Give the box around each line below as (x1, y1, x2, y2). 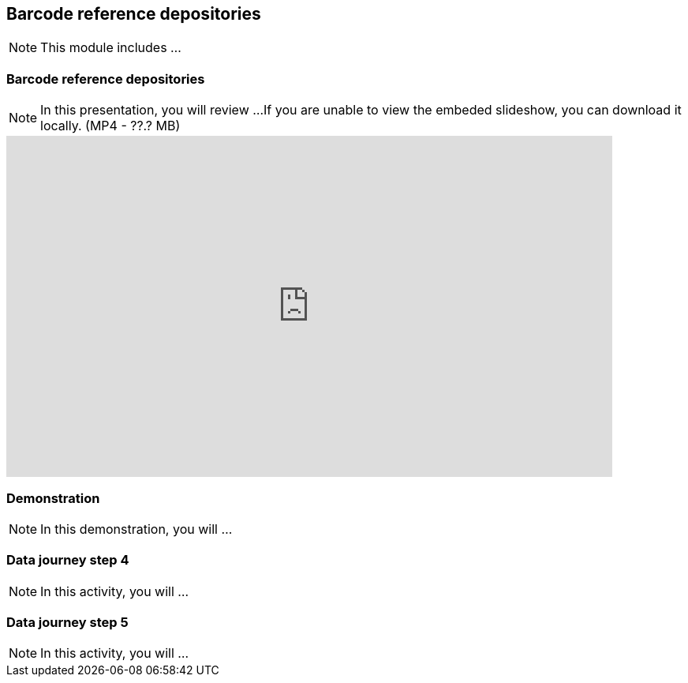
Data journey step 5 (6, 614, 129, 631)
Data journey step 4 (6, 552, 129, 569)
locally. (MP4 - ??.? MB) (40, 118, 181, 134)
